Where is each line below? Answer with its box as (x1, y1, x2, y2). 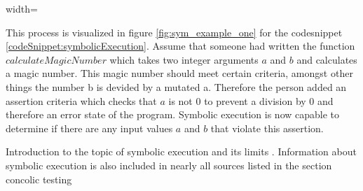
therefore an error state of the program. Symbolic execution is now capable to (6, 107, 340, 122)
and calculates (296, 52, 357, 66)
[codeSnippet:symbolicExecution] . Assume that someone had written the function (6, 38, 355, 53)
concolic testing (6, 171, 72, 186)
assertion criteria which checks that (6, 93, 157, 108)
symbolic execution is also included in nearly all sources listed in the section (6, 157, 332, 172)
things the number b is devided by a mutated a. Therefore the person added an (6, 79, 347, 94)
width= (6, 1, 38, 15)
